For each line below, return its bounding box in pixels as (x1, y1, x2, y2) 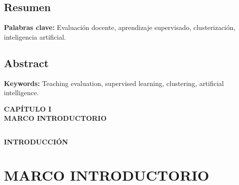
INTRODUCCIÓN (4, 137, 68, 147)
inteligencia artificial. (4, 31, 66, 42)
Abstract (4, 55, 49, 70)
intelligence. (4, 87, 39, 98)
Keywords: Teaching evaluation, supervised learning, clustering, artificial (4, 78, 224, 88)
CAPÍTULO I (4, 103, 51, 114)
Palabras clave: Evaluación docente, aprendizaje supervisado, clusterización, (4, 22, 236, 32)
